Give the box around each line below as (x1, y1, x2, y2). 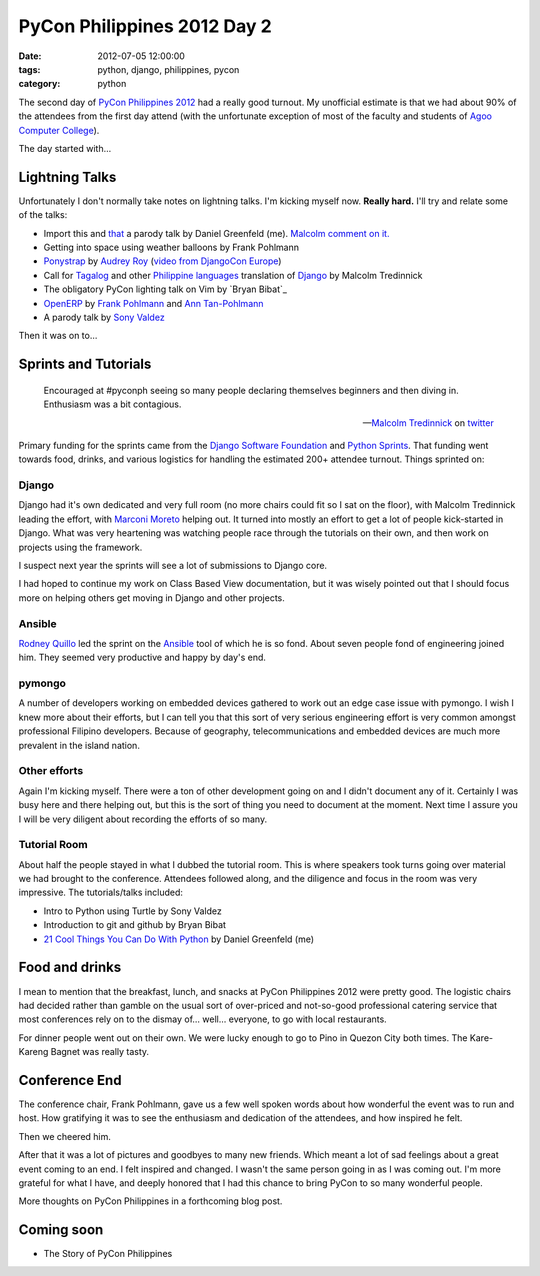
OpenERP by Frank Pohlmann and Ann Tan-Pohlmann (43, 297, 264, 309)
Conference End (18, 1071, 122, 1089)
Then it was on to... (18, 330, 98, 342)
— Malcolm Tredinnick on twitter (362, 416, 494, 429)
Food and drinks (18, 959, 122, 976)
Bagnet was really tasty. (50, 1046, 150, 1058)
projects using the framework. (18, 541, 143, 553)
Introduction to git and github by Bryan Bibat (43, 919, 227, 931)
